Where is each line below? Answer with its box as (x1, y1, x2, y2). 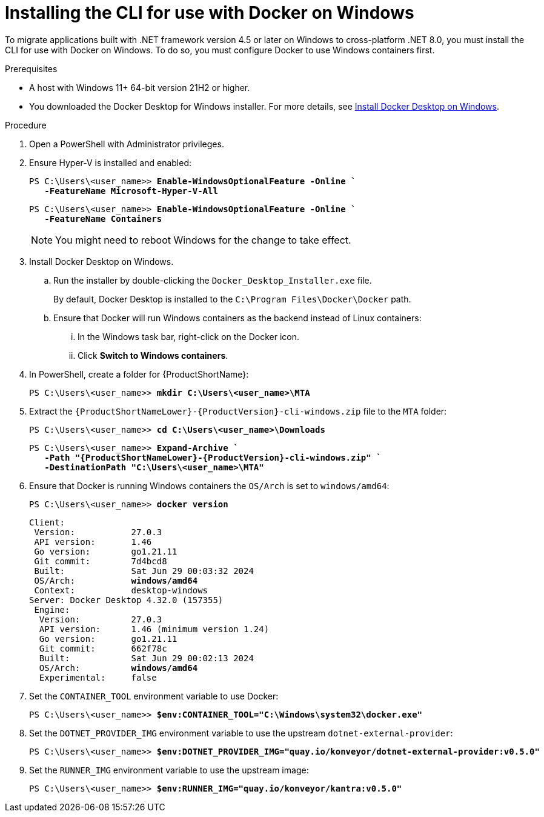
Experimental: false (39, 672, 157, 682)
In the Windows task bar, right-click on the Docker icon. (78, 331, 300, 342)
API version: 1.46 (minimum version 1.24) (39, 624, 270, 634)
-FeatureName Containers (44, 213, 162, 224)
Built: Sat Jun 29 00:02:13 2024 (39, 653, 254, 663)
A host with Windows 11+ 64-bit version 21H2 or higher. (29, 82, 250, 93)
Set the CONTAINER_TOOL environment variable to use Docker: (29, 690, 279, 701)
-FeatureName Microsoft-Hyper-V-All (44, 185, 218, 196)
